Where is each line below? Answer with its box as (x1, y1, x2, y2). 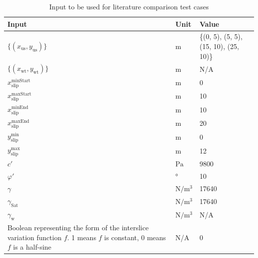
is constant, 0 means (104, 232, 166, 242)
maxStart (11, 92, 32, 97)
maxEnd (11, 118, 29, 124)
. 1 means (67, 232, 96, 242)
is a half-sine (13, 242, 52, 252)
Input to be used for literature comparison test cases (49, 1, 209, 11)
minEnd (11, 105, 28, 110)
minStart (11, 78, 31, 83)
